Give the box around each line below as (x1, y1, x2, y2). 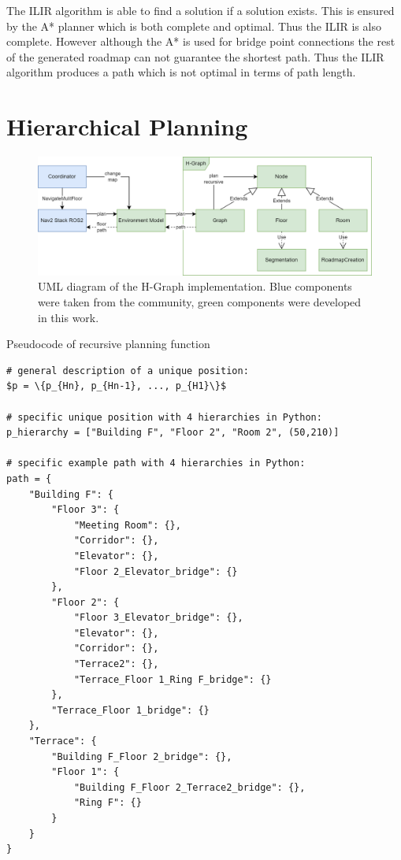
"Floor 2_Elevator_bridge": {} (73, 565, 238, 577)
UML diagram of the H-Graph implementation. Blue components (38, 278, 352, 295)
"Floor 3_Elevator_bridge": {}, (73, 612, 243, 624)
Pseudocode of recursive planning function (6, 335, 210, 352)
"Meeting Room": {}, (73, 519, 181, 531)
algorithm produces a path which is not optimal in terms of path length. (6, 64, 356, 80)
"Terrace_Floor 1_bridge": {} (51, 704, 210, 716)
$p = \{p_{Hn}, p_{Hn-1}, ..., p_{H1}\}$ (6, 380, 227, 392)
